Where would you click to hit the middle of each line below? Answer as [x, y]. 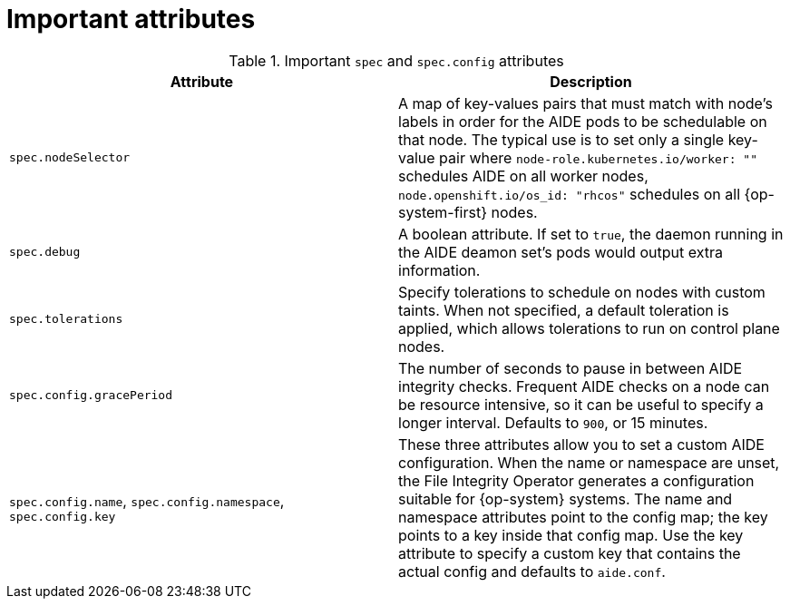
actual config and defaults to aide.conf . [532, 571]
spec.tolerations [66, 319]
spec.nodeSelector [70, 158]
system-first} [443, 212]
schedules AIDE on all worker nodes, [523, 176]
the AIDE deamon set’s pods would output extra [561, 252]
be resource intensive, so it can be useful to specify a [581, 404]
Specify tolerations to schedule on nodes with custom [582, 292]
